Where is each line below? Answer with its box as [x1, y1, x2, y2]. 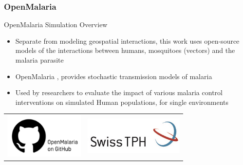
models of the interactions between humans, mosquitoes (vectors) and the [15, 45, 235, 55]
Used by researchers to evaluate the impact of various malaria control [15, 87, 223, 98]
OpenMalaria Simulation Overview [4, 19, 108, 30]
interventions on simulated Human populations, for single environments [15, 97, 229, 107]
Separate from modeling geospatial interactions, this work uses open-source [15, 35, 240, 46]
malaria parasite [15, 55, 64, 65]
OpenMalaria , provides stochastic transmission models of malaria [15, 71, 212, 81]
